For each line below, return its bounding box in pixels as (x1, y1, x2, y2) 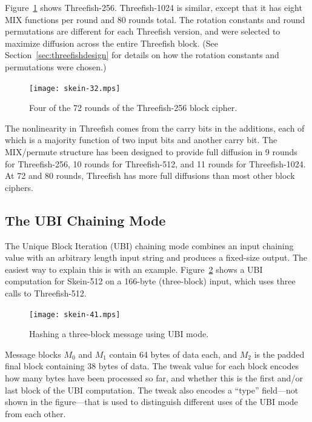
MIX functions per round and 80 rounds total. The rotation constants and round (5, 13, 305, 25)
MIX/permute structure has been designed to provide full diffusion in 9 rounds (5, 146, 297, 158)
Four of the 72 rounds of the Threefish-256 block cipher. (29, 101, 237, 114)
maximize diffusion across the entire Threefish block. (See (5, 36, 218, 49)
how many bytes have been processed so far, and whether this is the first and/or (5, 371, 303, 384)
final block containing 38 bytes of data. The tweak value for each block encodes (5, 360, 299, 372)
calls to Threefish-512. (5, 286, 87, 299)
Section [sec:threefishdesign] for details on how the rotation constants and (5, 49, 279, 61)
